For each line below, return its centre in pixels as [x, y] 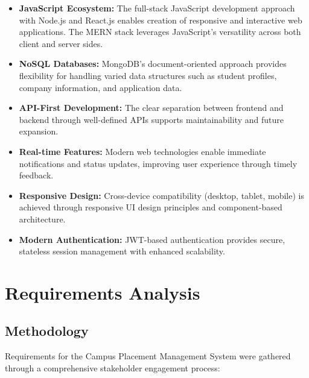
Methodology [47, 331]
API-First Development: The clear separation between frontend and [151, 108]
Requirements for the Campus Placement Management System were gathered [148, 356]
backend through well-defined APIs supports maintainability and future [151, 119]
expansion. [39, 131]
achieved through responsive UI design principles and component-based [151, 207]
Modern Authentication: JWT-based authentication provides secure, [152, 239]
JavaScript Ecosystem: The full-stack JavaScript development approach [157, 8]
